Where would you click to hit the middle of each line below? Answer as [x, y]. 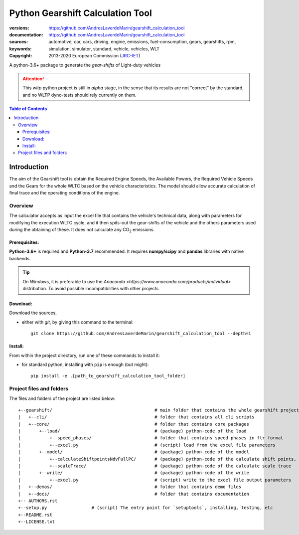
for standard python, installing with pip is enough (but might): [85, 364]
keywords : [20, 49]
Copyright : [21, 56]
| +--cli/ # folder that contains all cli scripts [136, 417]
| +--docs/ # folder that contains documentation [134, 494]
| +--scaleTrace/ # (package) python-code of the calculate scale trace [155, 466]
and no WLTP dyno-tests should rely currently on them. [79, 95]
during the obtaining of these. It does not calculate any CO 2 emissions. [82, 230]
